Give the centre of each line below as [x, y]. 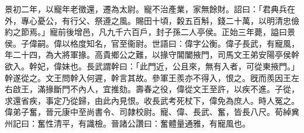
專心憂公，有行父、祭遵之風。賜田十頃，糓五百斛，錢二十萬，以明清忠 [156, 20]
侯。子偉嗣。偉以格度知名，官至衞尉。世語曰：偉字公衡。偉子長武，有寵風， [152, 43]
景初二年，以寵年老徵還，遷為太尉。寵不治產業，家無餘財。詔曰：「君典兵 [146, 9]
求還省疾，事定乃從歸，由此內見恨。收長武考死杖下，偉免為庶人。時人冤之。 [152, 100]
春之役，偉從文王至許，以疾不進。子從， [221, 89]
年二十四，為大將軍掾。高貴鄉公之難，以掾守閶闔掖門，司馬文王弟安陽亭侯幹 [152, 55]
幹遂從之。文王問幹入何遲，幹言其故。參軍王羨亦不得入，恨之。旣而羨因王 [148, 77]
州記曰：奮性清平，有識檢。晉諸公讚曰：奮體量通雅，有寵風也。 [127, 123]
